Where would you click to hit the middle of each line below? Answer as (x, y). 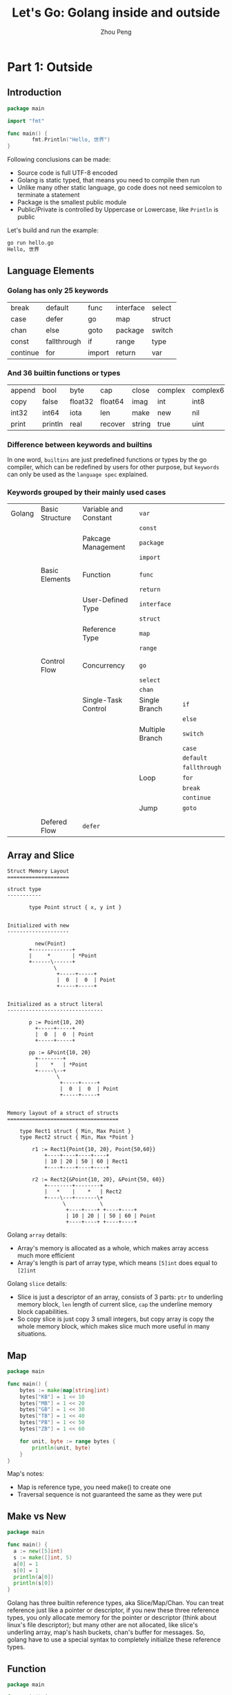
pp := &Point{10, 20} (60, 1053)
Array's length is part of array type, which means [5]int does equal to (117, 1263)
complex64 (211, 390)
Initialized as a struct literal (55, 1004)
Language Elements (51, 271)
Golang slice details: (37, 1284)
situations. (32, 1334)
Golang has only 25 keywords (58, 290)
